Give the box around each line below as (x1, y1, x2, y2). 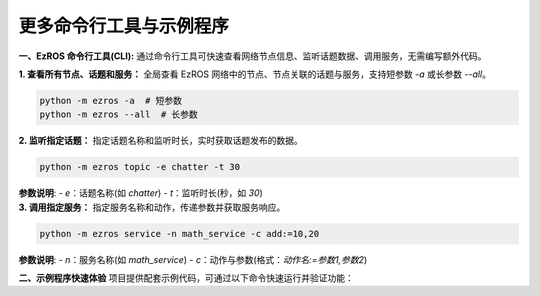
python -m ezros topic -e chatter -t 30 (39, 161, 240, 173)
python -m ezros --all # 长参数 (39, 109, 199, 120)
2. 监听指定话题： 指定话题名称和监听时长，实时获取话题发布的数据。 (18, 135, 304, 147)
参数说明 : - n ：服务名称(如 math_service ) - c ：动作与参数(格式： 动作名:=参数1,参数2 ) (18, 253, 368, 265)
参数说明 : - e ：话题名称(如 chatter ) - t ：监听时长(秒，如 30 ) (18, 187, 264, 199)
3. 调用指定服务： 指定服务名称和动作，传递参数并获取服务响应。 (18, 201, 286, 213)
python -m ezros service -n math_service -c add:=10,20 (39, 228, 320, 239)
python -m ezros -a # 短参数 (39, 95, 183, 106)
